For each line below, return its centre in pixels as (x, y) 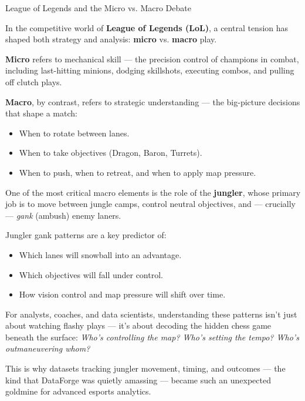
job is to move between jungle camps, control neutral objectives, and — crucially (150, 204)
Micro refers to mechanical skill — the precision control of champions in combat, (152, 59)
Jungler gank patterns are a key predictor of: (86, 235)
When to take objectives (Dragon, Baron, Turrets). (111, 153)
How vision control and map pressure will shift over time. (122, 294)
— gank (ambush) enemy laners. (63, 215)
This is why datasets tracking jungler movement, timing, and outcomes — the (145, 368)
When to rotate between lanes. (74, 133)
